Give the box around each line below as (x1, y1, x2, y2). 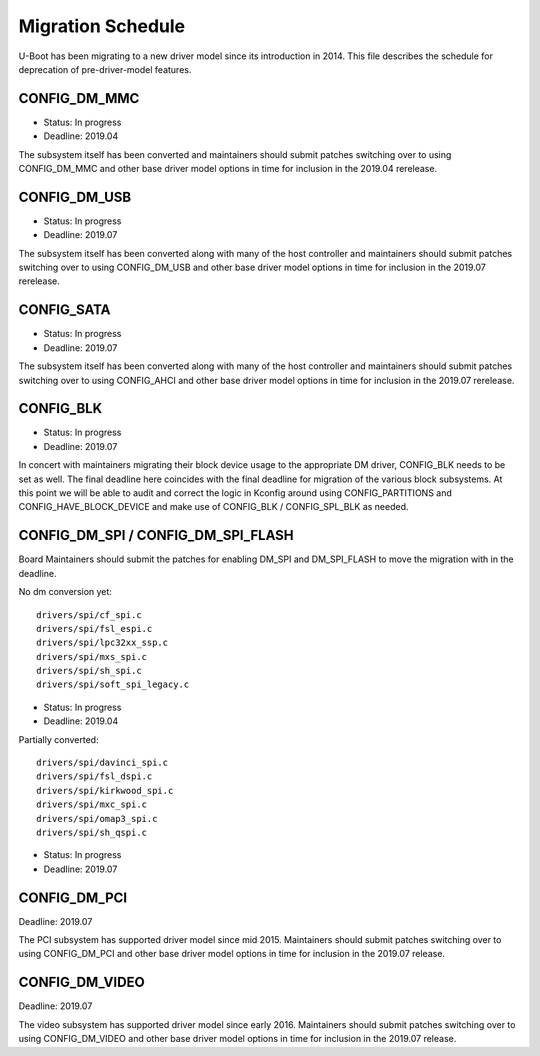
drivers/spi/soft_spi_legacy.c (36, 679, 190, 690)
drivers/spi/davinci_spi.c (36, 757, 169, 769)
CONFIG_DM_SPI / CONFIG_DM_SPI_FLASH (18, 527, 294, 544)
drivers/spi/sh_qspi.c (36, 826, 148, 838)
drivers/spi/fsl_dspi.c (36, 771, 153, 782)
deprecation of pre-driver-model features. (18, 63, 192, 75)
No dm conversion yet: (18, 586, 112, 598)
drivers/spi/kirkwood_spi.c (36, 785, 174, 796)
